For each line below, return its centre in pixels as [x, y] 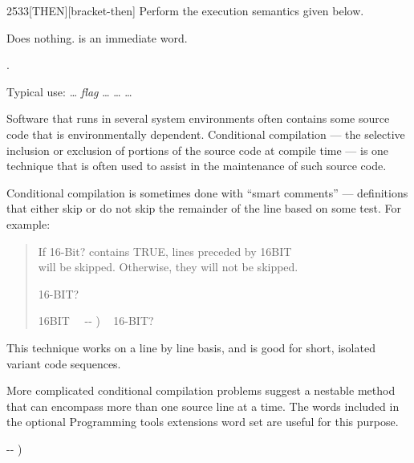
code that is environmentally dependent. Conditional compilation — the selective [206, 134]
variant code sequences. [64, 363]
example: [28, 223]
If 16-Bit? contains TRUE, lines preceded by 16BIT [165, 251]
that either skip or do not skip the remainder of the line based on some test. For [204, 208]
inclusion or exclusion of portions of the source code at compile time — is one [198, 150]
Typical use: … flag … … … [69, 91]
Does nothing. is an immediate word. [97, 37]
